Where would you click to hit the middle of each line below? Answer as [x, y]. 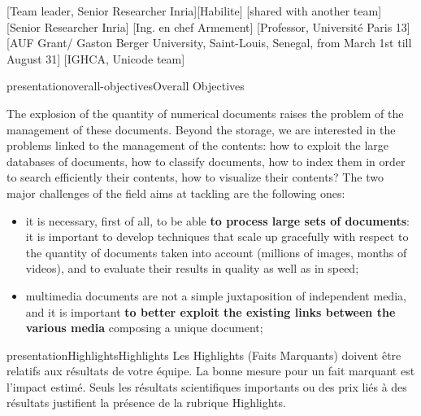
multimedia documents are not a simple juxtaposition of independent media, [216, 295]
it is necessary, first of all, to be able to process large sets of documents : [217, 220]
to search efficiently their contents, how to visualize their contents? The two [195, 177]
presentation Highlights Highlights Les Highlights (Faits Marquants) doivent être [204, 355]
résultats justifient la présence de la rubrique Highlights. [146, 403]
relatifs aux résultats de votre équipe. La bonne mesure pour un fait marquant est [211, 371]
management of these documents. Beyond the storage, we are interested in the [201, 129]
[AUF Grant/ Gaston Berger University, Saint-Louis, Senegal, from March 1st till [209, 43]
